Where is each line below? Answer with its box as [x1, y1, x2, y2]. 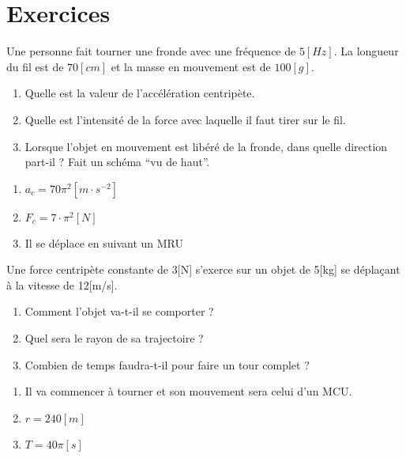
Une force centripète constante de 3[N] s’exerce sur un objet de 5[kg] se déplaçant [6, 261, 400, 278]
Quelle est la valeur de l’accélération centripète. [24, 85, 255, 101]
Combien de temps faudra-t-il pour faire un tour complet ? [24, 356, 310, 373]
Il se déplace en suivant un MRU [24, 234, 184, 251]
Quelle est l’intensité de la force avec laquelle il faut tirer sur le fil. [24, 111, 346, 127]
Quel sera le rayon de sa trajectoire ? [24, 330, 204, 346]
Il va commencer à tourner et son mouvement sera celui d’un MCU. [24, 383, 352, 399]
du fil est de [6, 58, 64, 74]
